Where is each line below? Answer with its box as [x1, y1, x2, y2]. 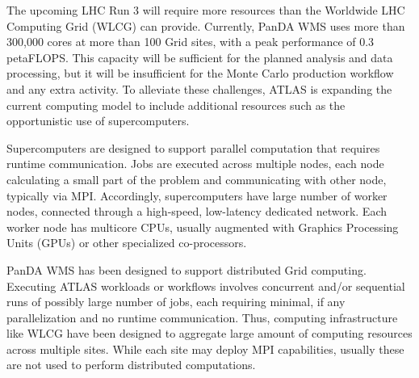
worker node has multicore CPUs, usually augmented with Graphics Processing [6, 218, 399, 235]
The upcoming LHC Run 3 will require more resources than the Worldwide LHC [6, 2, 405, 18]
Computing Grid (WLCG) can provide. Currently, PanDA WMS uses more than [6, 17, 405, 34]
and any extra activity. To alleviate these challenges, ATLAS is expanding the [6, 80, 392, 97]
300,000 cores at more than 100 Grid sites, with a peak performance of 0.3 [6, 33, 375, 50]
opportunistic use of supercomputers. [6, 112, 190, 129]
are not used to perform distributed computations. [6, 356, 256, 373]
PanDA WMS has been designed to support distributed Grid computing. [6, 261, 367, 278]
